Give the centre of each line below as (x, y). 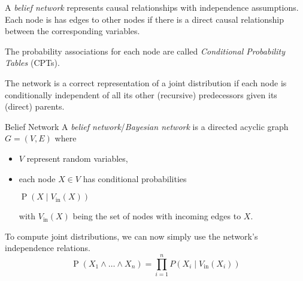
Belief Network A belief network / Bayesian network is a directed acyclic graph (147, 126)
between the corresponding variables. (72, 31)
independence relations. (48, 248)
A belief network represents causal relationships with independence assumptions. (152, 7)
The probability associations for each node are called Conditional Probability (145, 51)
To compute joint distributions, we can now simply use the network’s (131, 236)
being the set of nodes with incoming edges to (157, 216)
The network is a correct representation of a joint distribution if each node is (146, 82)
